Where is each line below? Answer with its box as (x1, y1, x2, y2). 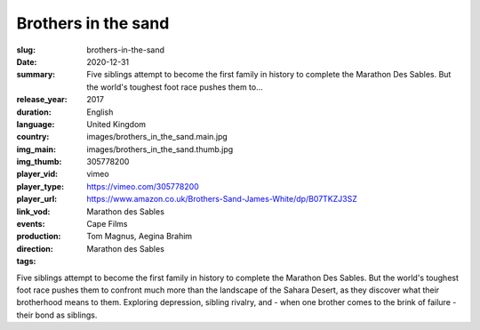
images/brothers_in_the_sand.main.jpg (86, 132, 228, 142)
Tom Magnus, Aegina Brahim (86, 231, 193, 242)
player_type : (16, 181, 65, 191)
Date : (16, 56, 37, 67)
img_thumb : (16, 157, 62, 167)
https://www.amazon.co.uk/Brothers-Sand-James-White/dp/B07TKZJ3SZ (86, 194, 357, 205)
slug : (16, 44, 36, 55)
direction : (16, 243, 53, 254)
